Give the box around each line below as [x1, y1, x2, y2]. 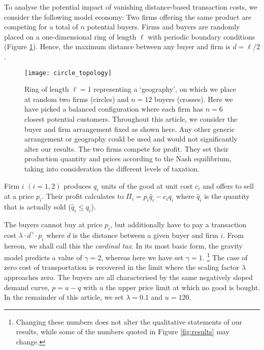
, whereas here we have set [101, 252, 184, 262]
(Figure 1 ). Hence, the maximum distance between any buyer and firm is [4, 41, 230, 52]
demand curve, [4, 282, 50, 292]
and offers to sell [202, 180, 254, 191]
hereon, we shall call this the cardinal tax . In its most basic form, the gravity [4, 240, 243, 251]
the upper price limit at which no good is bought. [106, 282, 260, 292]
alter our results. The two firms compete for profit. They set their [24, 143, 229, 154]
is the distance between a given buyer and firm [73, 229, 218, 240]
